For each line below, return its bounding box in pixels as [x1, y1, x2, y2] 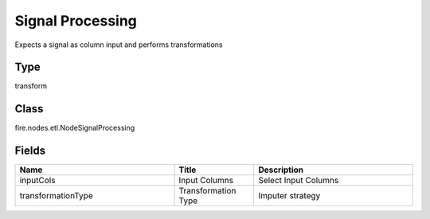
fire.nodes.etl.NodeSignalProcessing [14, 123, 135, 133]
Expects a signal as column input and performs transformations [14, 40, 223, 49]
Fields [14, 144, 46, 158]
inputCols [19, 175, 56, 186]
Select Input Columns [258, 175, 339, 186]
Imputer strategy [258, 190, 321, 201]
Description [258, 164, 304, 175]
